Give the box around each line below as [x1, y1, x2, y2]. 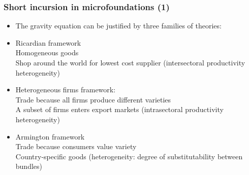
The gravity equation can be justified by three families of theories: [15, 20, 222, 31]
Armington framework [15, 131, 85, 142]
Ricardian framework [15, 37, 81, 48]
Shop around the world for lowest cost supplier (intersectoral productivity [15, 57, 245, 67]
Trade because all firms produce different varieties [15, 94, 171, 104]
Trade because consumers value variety [15, 141, 137, 152]
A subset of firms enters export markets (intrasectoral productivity [15, 104, 224, 115]
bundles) [15, 161, 43, 171]
